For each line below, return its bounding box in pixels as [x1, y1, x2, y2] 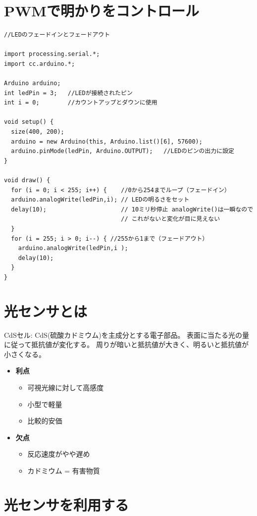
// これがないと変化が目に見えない [121, 215, 220, 223]
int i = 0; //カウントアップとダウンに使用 [4, 99, 157, 106]
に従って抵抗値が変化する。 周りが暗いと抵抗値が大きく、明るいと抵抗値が [4, 339, 249, 350]
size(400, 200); [11, 128, 64, 136]
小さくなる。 [4, 349, 46, 359]
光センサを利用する [4, 494, 129, 515]
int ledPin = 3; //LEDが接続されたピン [4, 89, 133, 97]
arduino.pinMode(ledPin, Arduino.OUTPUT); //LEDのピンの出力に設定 [11, 148, 234, 155]
